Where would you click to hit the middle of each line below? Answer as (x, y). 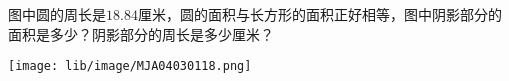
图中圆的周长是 (57, 14)
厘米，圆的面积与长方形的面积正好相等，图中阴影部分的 (319, 14)
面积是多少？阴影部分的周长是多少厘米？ (141, 33)
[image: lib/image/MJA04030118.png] (130, 66)
